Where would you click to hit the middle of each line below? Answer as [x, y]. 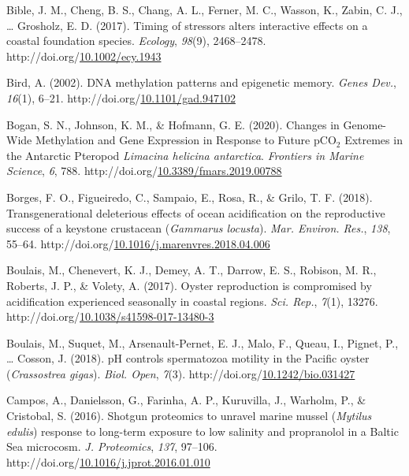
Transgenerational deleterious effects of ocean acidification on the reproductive [196, 212]
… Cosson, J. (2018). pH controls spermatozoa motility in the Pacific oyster [188, 358]
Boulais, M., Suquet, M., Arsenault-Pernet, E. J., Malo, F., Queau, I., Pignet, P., [203, 342]
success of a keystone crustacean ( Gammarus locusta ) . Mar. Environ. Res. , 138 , [199, 228]
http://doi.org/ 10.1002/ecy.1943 [84, 56]
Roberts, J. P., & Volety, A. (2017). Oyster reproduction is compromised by [189, 285]
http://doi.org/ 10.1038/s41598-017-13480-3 [110, 316]
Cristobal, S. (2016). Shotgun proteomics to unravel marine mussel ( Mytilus [189, 416]
